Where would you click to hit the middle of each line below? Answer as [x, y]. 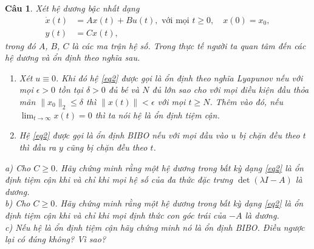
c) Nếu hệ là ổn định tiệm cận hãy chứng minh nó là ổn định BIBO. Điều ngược [155, 227]
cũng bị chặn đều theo [107, 147]
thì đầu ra [38, 147]
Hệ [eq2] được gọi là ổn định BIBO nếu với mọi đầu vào [124, 135]
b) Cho [18, 203]
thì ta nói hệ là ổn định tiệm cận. [157, 114]
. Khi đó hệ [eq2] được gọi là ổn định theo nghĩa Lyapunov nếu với [179, 77]
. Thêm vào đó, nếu [246, 102]
